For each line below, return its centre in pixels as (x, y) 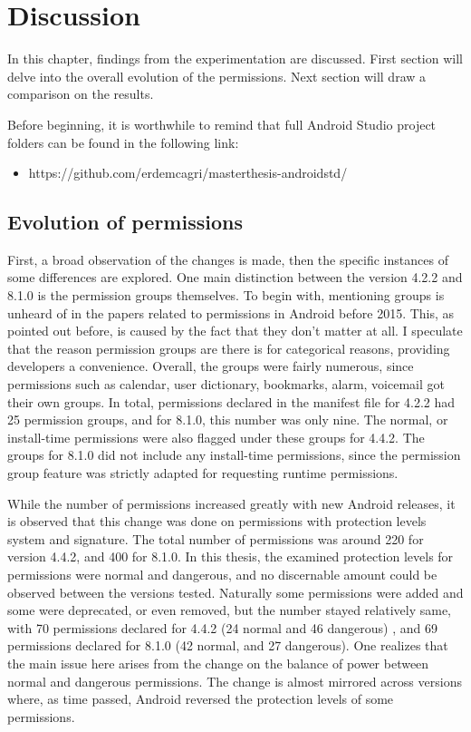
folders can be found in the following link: (123, 142)
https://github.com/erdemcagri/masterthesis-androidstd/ (188, 173)
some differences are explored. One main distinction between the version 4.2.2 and (235, 277)
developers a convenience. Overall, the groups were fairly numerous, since (211, 366)
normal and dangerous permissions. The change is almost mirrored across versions (235, 681)
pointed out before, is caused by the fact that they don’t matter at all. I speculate (235, 331)
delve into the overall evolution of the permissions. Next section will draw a (217, 76)
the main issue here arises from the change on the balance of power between (218, 663)
